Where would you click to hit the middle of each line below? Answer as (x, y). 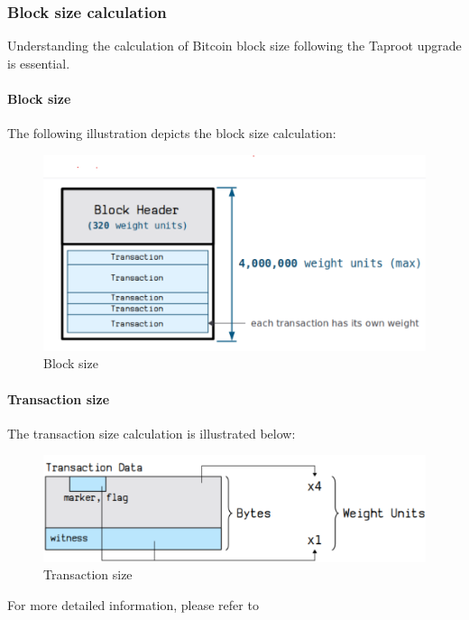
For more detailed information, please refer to (133, 604)
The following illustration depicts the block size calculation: (172, 133)
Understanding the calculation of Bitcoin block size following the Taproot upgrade (234, 46)
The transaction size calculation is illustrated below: (152, 433)
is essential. (39, 63)
